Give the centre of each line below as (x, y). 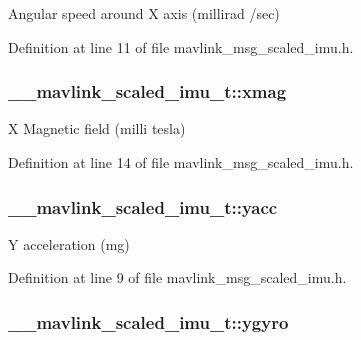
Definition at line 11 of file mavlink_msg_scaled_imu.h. (181, 46)
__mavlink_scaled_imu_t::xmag (147, 91)
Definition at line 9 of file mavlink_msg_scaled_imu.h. (177, 277)
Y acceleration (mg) (69, 243)
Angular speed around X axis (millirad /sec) (144, 13)
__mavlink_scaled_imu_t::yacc (143, 206)
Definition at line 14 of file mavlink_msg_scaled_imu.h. (181, 162)
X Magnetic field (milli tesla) (97, 128)
